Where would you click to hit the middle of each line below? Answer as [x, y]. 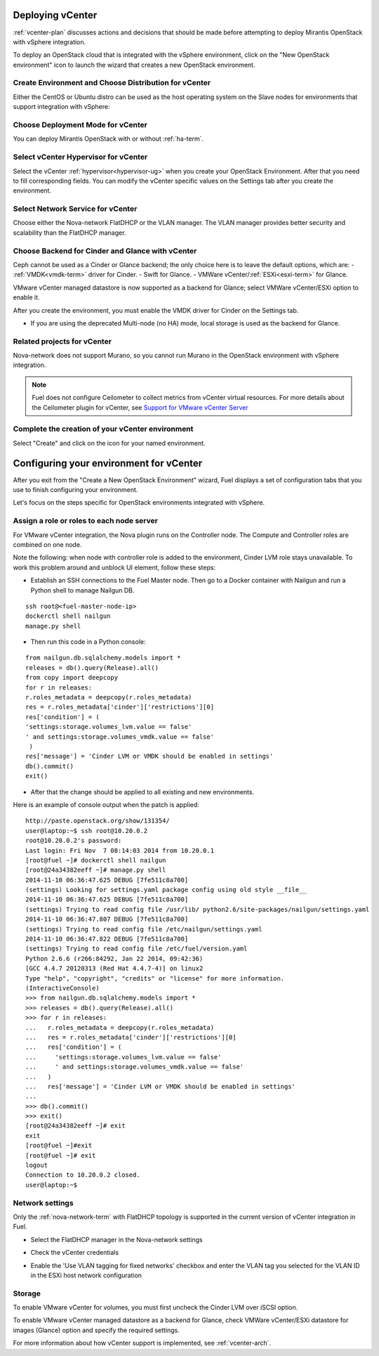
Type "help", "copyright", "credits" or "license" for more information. [155, 978]
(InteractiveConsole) [62, 988]
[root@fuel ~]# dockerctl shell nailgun [96, 860]
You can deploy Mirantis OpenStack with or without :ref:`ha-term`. [108, 139]
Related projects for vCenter [62, 341]
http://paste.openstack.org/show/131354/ [98, 821]
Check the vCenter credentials [75, 1253]
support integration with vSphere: [61, 107]
